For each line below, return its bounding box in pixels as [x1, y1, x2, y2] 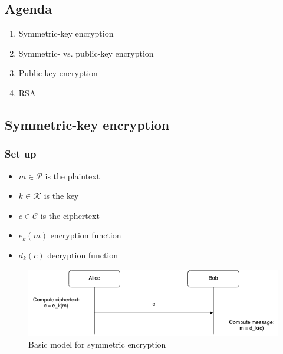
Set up [5, 146, 37, 161]
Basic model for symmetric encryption [28, 338, 166, 350]
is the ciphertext [40, 209, 100, 221]
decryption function [47, 248, 119, 261]
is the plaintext [45, 169, 100, 182]
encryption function [50, 229, 121, 241]
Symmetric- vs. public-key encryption [18, 47, 154, 59]
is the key [44, 189, 79, 202]
